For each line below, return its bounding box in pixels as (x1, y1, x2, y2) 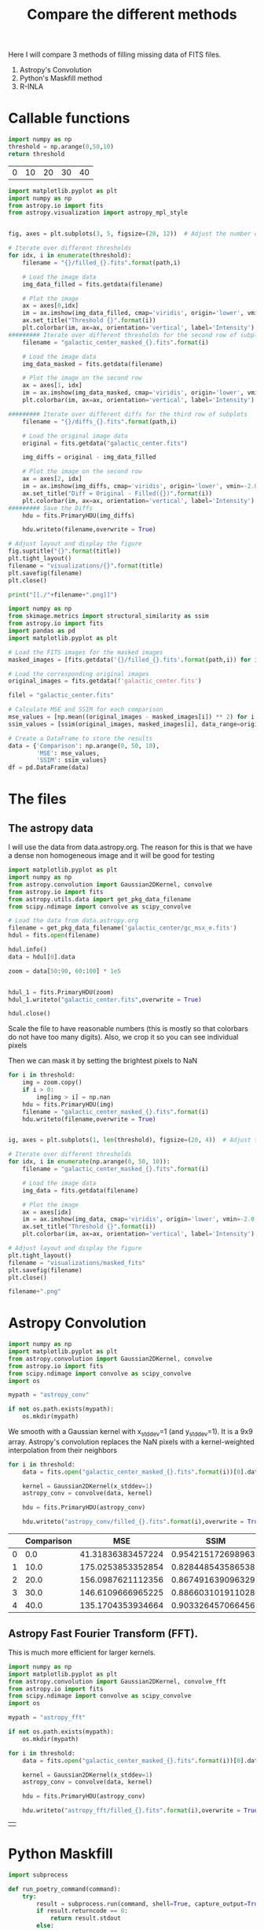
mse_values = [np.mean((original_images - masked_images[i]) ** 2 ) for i (8, 713, 255, 721)
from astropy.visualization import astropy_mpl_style (8, 209, 189, 217)
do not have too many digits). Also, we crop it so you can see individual (8, 1033, 239, 1042)
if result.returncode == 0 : (36, 1907, 128, 1915)
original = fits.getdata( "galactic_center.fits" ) (22, 439, 189, 447)
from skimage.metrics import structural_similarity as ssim (8, 612, 210, 620)
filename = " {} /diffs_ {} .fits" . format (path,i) (22, 417, 178, 426)
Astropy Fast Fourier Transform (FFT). (8, 1627, 199, 1640)
